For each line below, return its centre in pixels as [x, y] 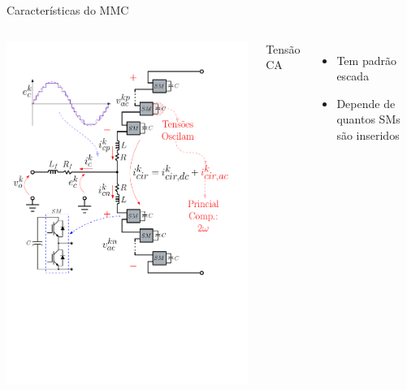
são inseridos [368, 134]
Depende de [366, 103]
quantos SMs [368, 119]
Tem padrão [366, 60]
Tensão [283, 48]
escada [353, 76]
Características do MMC [68, 10]
